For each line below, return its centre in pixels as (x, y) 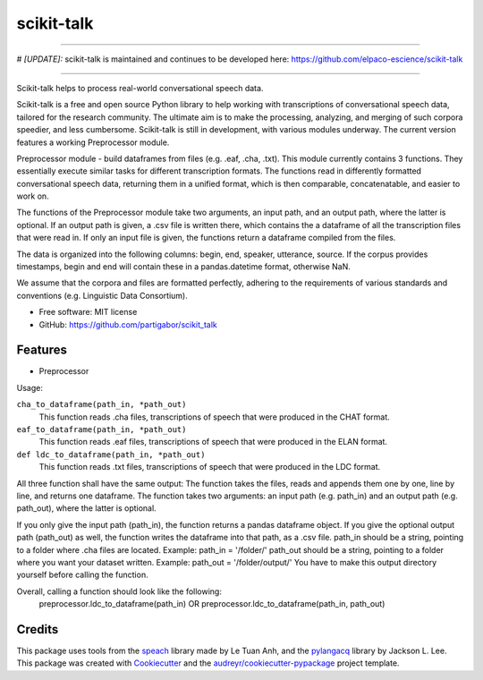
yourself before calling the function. (82, 575)
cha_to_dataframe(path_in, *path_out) (102, 404)
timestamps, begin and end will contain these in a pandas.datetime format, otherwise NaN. (183, 267)
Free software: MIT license (88, 312)
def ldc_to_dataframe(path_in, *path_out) (111, 455)
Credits (38, 629)
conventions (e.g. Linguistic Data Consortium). (102, 295)
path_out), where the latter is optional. (86, 508)
